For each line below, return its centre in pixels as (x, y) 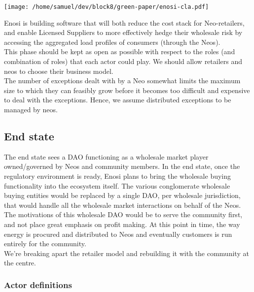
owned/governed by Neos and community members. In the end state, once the (122, 166)
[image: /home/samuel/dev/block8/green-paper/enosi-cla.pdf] (107, 7)
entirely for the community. (45, 243)
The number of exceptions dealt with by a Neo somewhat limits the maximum (122, 81)
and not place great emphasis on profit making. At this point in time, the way (122, 224)
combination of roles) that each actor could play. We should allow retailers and (123, 61)
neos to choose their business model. (59, 71)
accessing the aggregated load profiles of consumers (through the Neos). (112, 42)
